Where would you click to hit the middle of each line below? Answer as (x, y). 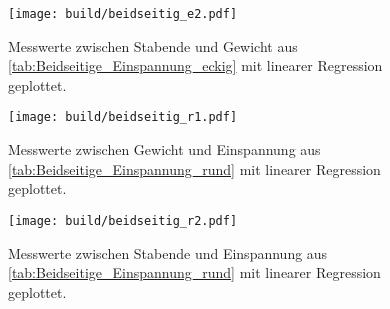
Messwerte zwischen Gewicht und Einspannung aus (164, 149)
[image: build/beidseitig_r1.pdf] (123, 117)
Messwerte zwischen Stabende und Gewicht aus (153, 45)
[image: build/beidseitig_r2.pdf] (123, 220)
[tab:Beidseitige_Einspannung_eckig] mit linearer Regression (195, 65)
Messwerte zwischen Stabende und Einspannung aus (168, 252)
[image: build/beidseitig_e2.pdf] (123, 14)
